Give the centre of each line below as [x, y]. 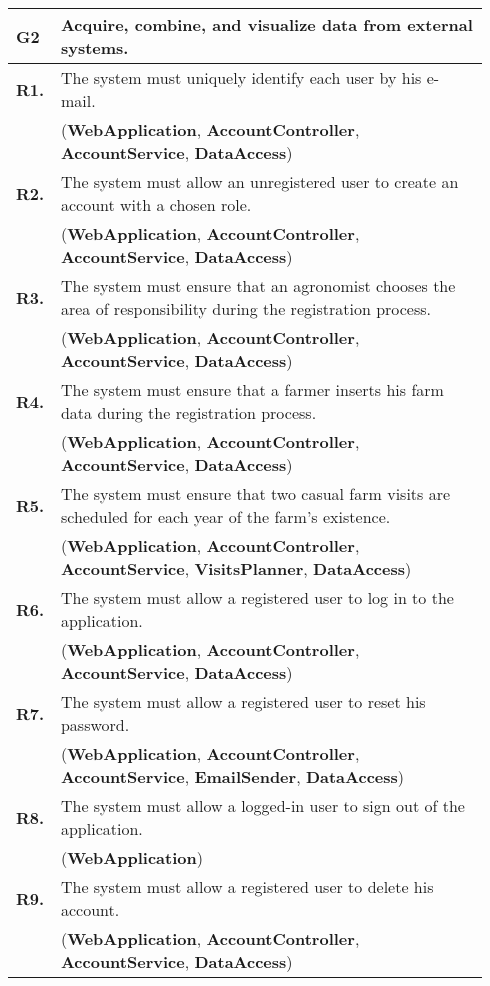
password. [95, 724]
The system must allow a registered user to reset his [243, 701]
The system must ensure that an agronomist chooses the [258, 285]
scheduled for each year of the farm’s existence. [225, 516]
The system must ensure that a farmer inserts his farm [252, 389]
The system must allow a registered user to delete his [247, 886]
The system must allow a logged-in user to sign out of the [262, 805]
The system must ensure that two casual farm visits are [255, 493]
